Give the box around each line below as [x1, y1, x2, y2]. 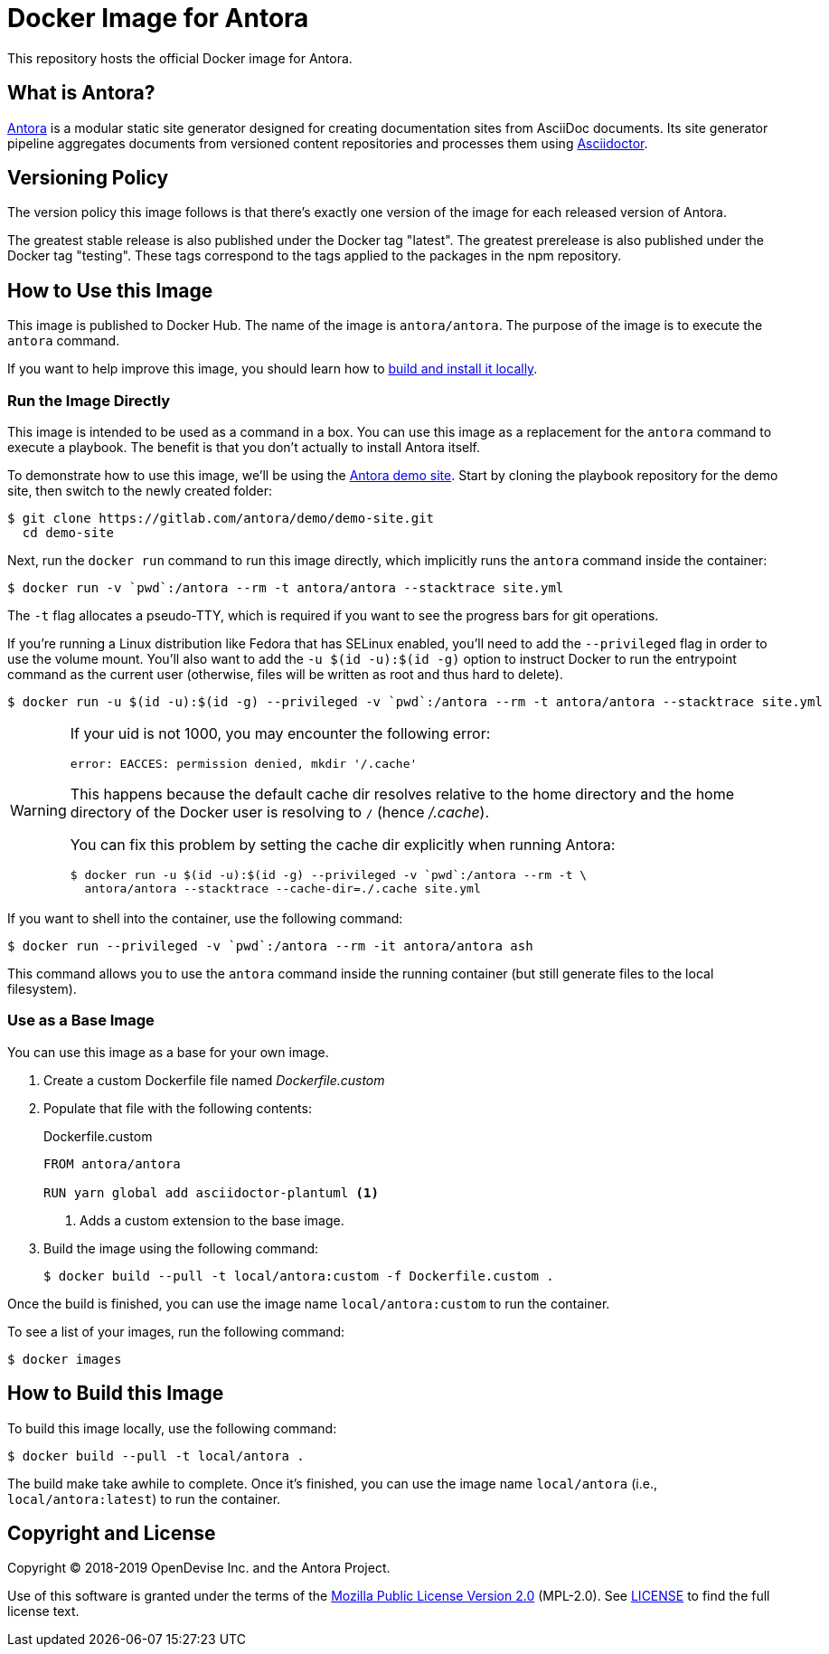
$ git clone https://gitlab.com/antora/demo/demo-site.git [7, 511, 435, 526]
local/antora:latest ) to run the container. [7, 1490, 281, 1507]
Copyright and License [7, 1522, 216, 1545]
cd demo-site [22, 525, 115, 541]
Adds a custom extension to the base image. [80, 1212, 344, 1228]
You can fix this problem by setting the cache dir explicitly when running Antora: [70, 836, 616, 855]
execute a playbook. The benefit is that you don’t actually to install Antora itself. [7, 439, 481, 456]
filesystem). [7, 981, 77, 997]
